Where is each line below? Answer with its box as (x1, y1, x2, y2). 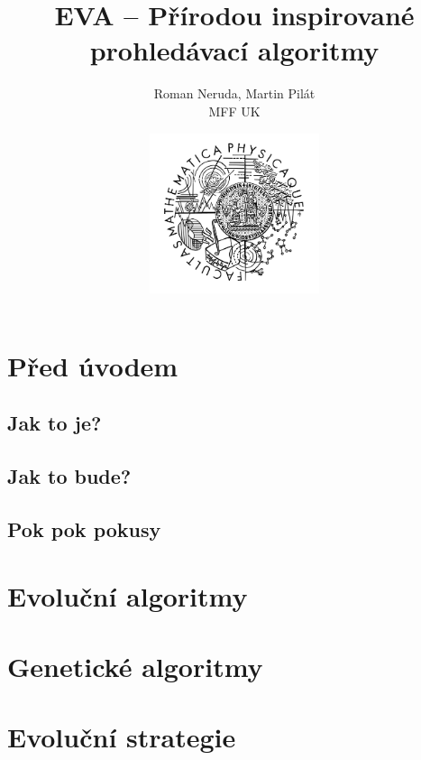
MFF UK (208, 101, 261, 120)
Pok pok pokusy (7, 514, 161, 542)
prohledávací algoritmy (89, 32, 380, 69)
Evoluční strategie (7, 718, 236, 755)
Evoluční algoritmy (7, 577, 248, 614)
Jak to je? (7, 409, 102, 437)
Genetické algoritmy (7, 647, 263, 684)
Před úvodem (7, 347, 178, 384)
